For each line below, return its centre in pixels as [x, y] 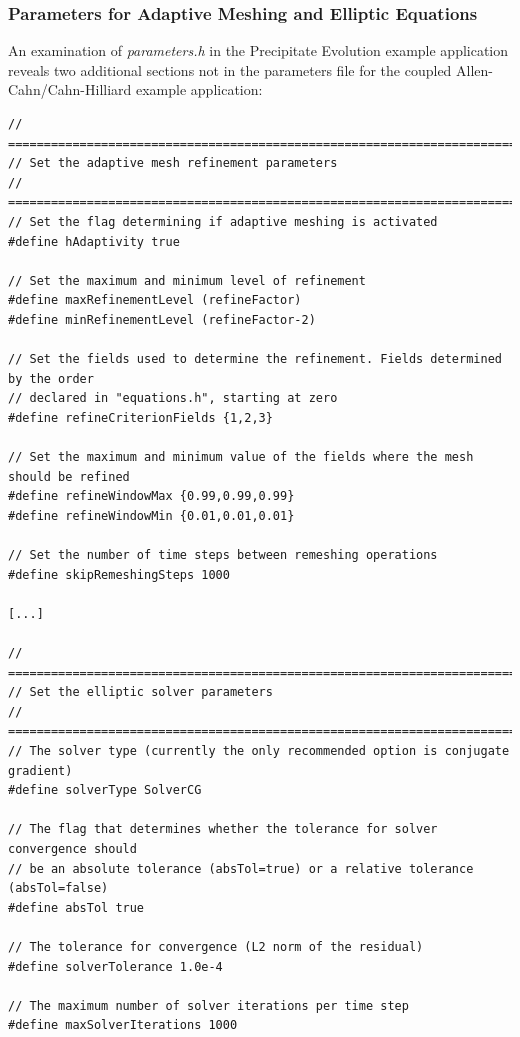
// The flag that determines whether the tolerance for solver [223, 829]
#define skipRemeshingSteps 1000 [119, 574]
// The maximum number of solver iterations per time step [208, 1005]
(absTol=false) [58, 888]
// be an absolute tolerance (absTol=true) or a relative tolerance [241, 868]
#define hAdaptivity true [94, 241]
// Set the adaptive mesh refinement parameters [173, 163]
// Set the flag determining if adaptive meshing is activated [223, 221]
